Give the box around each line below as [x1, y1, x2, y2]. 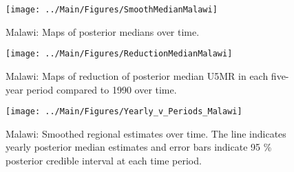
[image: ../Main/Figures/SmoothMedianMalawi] [6, 5, 218, 14]
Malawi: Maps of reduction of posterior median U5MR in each [6, 68, 269, 83]
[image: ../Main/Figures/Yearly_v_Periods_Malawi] [6, 107, 242, 117]
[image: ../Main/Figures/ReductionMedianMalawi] [6, 49, 233, 59]
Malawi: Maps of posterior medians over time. [6, 24, 200, 39]
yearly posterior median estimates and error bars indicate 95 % [6, 140, 272, 154]
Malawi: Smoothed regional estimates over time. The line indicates [6, 126, 286, 140]
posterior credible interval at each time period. [6, 153, 202, 167]
